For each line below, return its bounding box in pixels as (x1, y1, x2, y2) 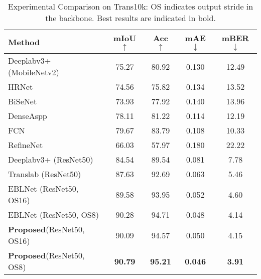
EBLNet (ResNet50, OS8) (8, 209, 99, 220)
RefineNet (8, 139, 43, 151)
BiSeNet (8, 95, 37, 107)
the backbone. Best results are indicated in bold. (45, 12, 216, 24)
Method (8, 36, 40, 48)
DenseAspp (8, 110, 47, 121)
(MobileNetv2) (8, 66, 59, 78)
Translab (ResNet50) (8, 168, 81, 180)
